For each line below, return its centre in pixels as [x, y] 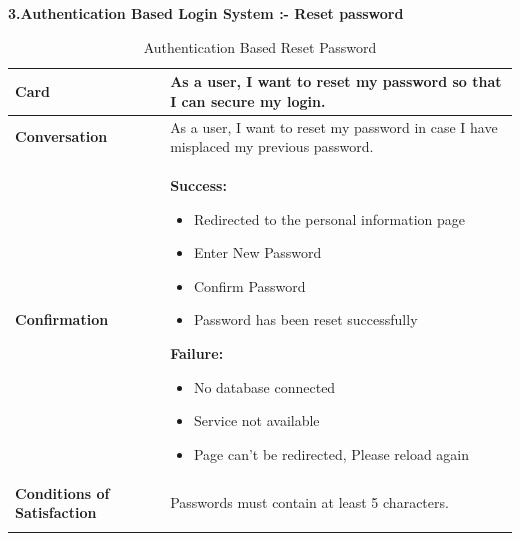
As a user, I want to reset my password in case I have [334, 126]
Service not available [256, 420]
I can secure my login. [248, 100]
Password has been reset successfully [305, 319]
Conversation [61, 136]
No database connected [264, 386]
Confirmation [62, 319]
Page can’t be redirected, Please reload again [331, 453]
